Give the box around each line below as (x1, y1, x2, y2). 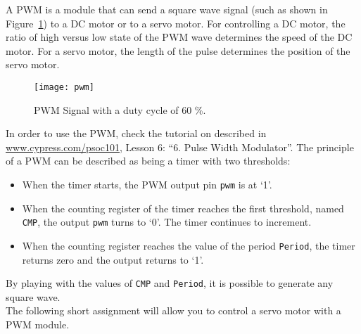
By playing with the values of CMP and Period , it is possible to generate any (6, 276, 334, 290)
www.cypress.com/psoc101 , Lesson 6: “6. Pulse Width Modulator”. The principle (6, 139, 354, 154)
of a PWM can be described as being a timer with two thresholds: (6, 153, 291, 168)
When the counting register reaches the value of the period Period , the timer (22, 238, 355, 252)
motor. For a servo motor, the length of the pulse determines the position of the (6, 43, 350, 58)
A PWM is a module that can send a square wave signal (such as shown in (6, 2, 328, 16)
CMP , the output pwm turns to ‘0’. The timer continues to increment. (22, 214, 312, 229)
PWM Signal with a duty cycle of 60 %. (34, 102, 206, 117)
